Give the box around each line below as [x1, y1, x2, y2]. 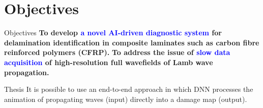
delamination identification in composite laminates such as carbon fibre [4, 37, 259, 47]
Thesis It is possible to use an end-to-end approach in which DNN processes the [4, 84, 253, 94]
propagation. [4, 67, 49, 77]
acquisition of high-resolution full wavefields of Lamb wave [4, 57, 213, 67]
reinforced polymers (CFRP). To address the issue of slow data [4, 47, 230, 58]
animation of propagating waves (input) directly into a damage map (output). [4, 93, 247, 104]
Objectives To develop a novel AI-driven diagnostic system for [4, 27, 222, 38]
